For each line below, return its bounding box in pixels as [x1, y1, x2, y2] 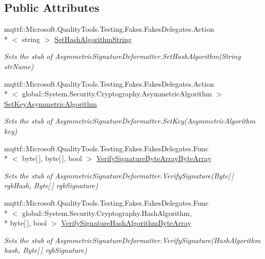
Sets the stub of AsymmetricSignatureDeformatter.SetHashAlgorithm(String [4, 51, 241, 62]
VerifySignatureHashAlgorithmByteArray [61, 217, 192, 228]
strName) [4, 61, 34, 71]
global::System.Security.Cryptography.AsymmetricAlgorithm [22, 88, 212, 99]
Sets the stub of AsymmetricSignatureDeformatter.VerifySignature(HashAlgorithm [4, 234, 261, 245]
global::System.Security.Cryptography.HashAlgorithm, [22, 207, 192, 218]
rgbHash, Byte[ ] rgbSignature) [4, 180, 98, 191]
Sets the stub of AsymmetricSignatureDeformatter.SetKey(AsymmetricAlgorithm [4, 115, 256, 126]
